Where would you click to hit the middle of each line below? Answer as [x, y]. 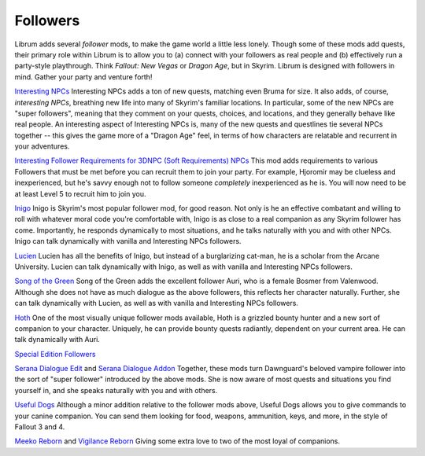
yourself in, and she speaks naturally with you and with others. [116, 390]
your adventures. [42, 146]
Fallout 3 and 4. [40, 427]
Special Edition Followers [55, 354]
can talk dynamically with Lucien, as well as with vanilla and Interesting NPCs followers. [157, 303]
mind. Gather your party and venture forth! [83, 77]
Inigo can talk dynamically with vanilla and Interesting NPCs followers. [128, 241]
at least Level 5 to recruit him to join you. [80, 193]
